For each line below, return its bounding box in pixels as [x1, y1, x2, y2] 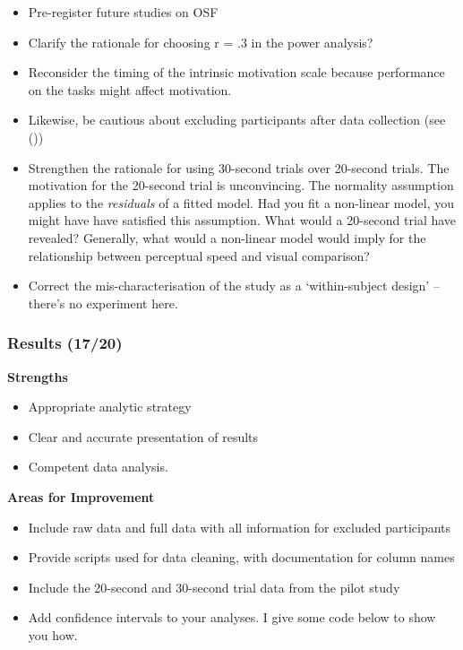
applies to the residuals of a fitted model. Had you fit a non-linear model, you [28, 193, 455, 212]
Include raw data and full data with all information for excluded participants [28, 517, 451, 536]
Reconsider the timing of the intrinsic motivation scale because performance [28, 63, 445, 82]
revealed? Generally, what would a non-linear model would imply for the [28, 228, 426, 247]
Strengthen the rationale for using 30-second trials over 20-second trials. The [28, 158, 450, 177]
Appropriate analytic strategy [28, 397, 192, 416]
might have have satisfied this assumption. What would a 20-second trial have [28, 211, 457, 230]
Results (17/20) [7, 332, 123, 354]
